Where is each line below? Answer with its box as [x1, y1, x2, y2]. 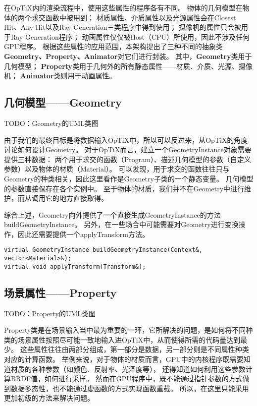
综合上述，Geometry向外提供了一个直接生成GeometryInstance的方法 [4, 209, 221, 220]
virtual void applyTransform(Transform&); [4, 263, 146, 270]
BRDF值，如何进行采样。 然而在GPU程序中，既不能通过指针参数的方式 [10, 373, 243, 384]
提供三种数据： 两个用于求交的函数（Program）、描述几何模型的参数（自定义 [4, 154, 251, 164]
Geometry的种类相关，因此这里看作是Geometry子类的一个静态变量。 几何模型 [4, 173, 254, 183]
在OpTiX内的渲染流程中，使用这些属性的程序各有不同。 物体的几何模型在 [4, 2, 243, 12]
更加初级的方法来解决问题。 [4, 393, 94, 403]
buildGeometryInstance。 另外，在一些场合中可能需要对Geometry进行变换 [4, 219, 239, 230]
